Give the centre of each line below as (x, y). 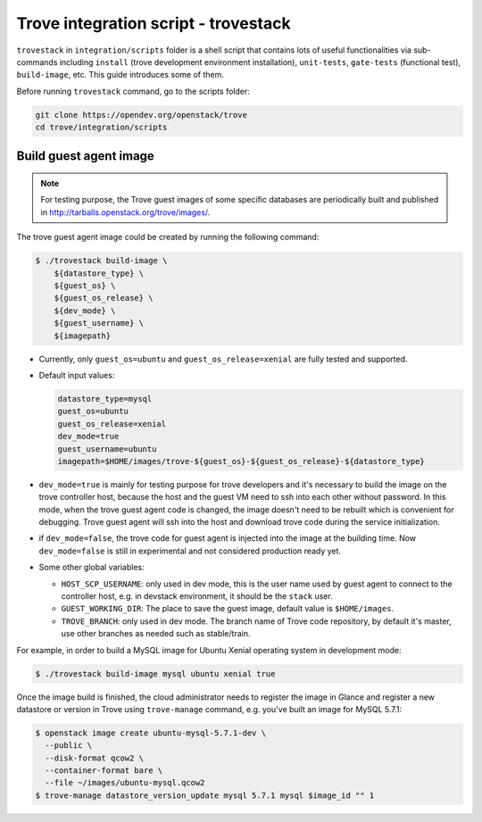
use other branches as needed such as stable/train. (156, 634)
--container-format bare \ (104, 771)
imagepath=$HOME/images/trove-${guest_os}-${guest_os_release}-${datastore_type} (241, 461)
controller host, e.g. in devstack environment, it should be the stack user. (197, 596)
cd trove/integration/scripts (101, 128)
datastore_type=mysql (105, 399)
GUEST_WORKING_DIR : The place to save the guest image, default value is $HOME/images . (228, 609)
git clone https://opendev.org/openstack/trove (141, 115)
